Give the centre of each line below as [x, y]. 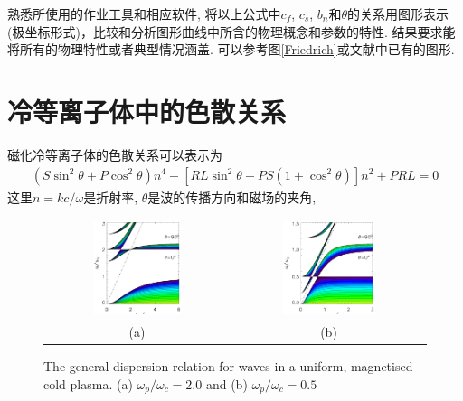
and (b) [227, 383]
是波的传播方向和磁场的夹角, [232, 196]
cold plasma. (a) [88, 383]
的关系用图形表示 [398, 14]
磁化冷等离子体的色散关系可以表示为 [115, 154]
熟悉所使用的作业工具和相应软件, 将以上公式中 [144, 14]
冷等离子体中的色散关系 [147, 111]
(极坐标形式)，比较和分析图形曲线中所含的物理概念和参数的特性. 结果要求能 [231, 31]
